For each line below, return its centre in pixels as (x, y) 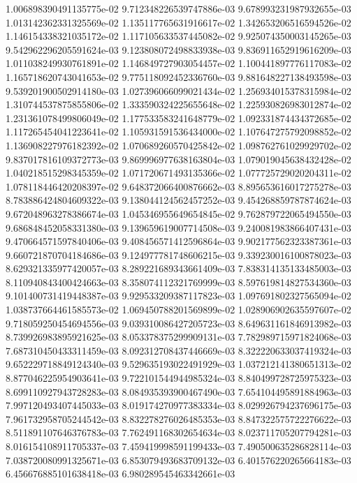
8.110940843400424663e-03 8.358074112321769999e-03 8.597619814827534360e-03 (178, 282)
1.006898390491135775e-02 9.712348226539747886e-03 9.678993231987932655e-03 (178, 8)
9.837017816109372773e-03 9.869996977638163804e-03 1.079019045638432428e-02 (178, 159)
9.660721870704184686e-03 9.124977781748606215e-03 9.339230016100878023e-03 (178, 254)
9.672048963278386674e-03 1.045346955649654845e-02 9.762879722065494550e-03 (178, 213)
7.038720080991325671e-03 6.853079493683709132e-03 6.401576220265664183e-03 (178, 460)
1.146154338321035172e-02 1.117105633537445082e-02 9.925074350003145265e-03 (178, 36)
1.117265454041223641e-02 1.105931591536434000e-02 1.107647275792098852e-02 (178, 132)
